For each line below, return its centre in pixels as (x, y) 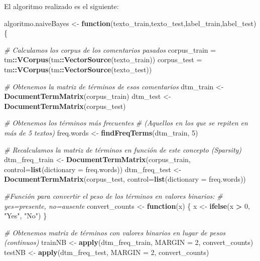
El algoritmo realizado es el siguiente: (61, 6)
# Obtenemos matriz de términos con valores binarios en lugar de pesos (115, 232)
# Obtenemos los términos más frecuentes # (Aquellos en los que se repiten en (126, 123)
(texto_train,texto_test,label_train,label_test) (183, 23)
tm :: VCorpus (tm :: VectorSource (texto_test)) (78, 69)
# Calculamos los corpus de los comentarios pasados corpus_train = (110, 49)
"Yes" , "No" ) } (26, 216)
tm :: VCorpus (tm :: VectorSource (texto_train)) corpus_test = (103, 59)
